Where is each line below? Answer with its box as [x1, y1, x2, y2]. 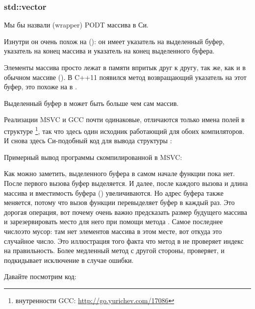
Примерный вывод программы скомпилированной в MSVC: [4, 152, 182, 162]
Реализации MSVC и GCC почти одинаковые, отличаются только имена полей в [4, 114, 245, 125]
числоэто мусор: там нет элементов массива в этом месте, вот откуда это [4, 226, 222, 236]
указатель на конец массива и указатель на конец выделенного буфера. [4, 46, 215, 56]
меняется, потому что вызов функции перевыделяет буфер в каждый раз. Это [4, 197, 235, 207]
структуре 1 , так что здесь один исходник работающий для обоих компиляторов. [4, 124, 245, 136]
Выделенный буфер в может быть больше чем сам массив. [4, 98, 179, 108]
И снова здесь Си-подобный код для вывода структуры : [4, 135, 172, 146]
